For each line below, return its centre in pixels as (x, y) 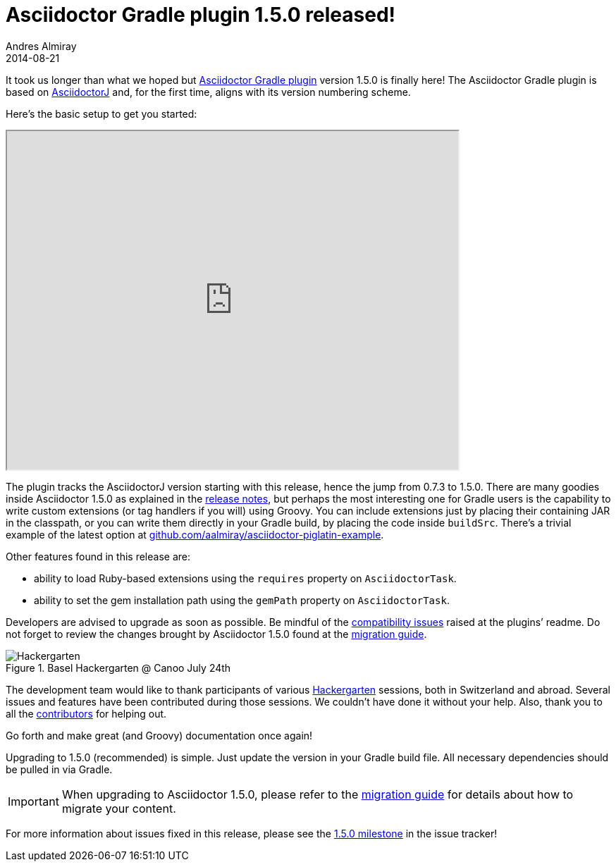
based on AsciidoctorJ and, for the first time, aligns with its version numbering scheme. (208, 92)
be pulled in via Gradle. (59, 769)
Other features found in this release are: (98, 556)
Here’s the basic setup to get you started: (101, 113)
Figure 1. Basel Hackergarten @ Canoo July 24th (118, 668)
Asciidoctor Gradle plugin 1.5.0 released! (201, 15)
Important (33, 801)
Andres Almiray (41, 46)
